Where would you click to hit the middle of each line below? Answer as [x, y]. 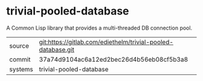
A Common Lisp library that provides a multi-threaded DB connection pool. [99, 28]
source [19, 45]
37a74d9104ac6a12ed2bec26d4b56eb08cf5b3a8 [114, 59]
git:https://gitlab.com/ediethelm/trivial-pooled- [106, 42]
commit [20, 59]
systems [21, 69]
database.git [56, 50]
